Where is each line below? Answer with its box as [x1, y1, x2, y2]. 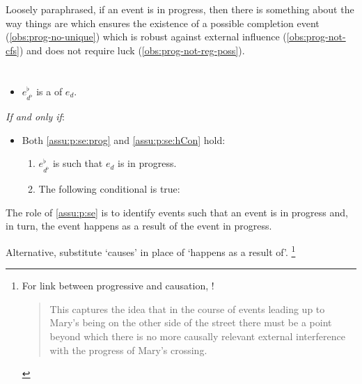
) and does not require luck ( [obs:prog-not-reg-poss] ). [19, 42, 245, 57]
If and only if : [6, 109, 65, 124]
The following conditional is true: [38, 182, 180, 196]
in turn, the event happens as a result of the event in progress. [6, 218, 272, 233]
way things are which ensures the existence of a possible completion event [6, 15, 320, 30]
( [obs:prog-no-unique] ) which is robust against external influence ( [6, 29, 287, 44]
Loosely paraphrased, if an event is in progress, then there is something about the [6, 2, 354, 16]
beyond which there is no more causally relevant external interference [49, 329, 345, 343]
